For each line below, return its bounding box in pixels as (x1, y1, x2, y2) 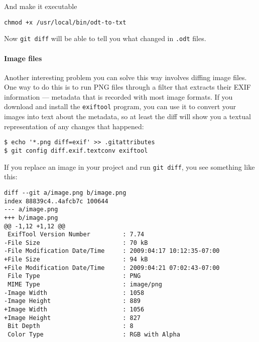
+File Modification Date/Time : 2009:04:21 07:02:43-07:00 (4, 264, 220, 271)
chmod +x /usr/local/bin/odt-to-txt (4, 19, 126, 26)
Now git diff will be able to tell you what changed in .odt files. (4, 33, 206, 44)
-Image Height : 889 (4, 297, 141, 305)
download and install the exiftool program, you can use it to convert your (4, 101, 236, 112)
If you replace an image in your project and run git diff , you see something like (4, 161, 255, 172)
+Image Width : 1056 (4, 306, 145, 313)
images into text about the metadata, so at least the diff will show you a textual (4, 111, 251, 122)
